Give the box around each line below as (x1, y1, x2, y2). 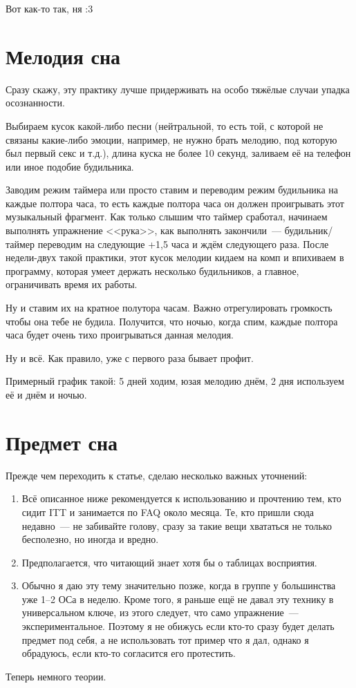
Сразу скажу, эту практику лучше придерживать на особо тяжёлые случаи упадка (6, 82, 350, 96)
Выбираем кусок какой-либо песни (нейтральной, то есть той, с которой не (6, 118, 324, 133)
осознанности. (6, 95, 65, 110)
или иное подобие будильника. (6, 159, 134, 173)
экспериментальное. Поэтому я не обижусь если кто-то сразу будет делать (21, 619, 335, 633)
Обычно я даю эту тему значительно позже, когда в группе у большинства (21, 578, 336, 593)
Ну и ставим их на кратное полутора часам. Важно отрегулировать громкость (6, 300, 332, 315)
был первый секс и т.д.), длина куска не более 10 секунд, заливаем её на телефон (6, 146, 351, 160)
